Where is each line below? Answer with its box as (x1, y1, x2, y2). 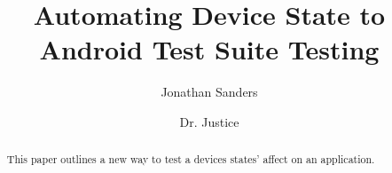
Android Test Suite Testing (39, 31, 380, 67)
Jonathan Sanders (161, 83, 258, 101)
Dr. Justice (179, 112, 239, 130)
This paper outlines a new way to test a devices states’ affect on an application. (6, 152, 375, 167)
